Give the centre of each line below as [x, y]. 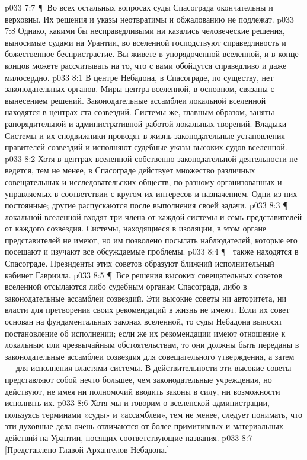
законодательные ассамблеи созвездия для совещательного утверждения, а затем [150, 356]
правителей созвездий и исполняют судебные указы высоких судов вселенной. [146, 147]
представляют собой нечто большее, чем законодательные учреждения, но [138, 379]
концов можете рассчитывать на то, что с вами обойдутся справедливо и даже [146, 65]
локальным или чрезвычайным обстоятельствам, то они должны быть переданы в [152, 345]
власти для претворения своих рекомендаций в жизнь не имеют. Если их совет [147, 310]
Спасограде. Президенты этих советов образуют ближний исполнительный [140, 263]
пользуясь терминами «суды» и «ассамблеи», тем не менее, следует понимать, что [153, 414]
